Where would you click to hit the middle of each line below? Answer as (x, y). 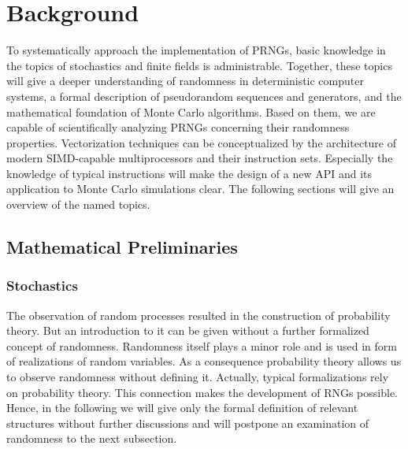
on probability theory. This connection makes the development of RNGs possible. (202, 392)
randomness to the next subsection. (92, 438)
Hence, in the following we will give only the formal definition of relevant (182, 408)
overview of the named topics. (78, 204)
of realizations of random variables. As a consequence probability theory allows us (204, 361)
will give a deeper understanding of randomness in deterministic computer (185, 81)
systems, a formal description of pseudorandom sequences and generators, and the (204, 96)
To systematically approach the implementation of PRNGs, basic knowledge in (196, 50)
